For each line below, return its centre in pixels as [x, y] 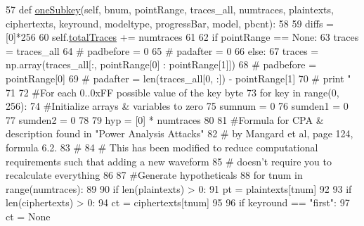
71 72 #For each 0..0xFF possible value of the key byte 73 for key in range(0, [173, 92]
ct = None [28, 216]
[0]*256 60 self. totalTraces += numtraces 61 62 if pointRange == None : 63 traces [182, 37]
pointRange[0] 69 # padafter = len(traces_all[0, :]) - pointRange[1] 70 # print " [178, 78]
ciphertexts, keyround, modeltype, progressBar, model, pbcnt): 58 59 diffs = [170, 23]
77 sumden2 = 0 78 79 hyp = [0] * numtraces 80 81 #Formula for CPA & [165, 119]
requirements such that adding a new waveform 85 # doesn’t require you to [169, 161]
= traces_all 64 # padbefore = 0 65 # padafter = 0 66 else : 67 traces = [162, 50]
